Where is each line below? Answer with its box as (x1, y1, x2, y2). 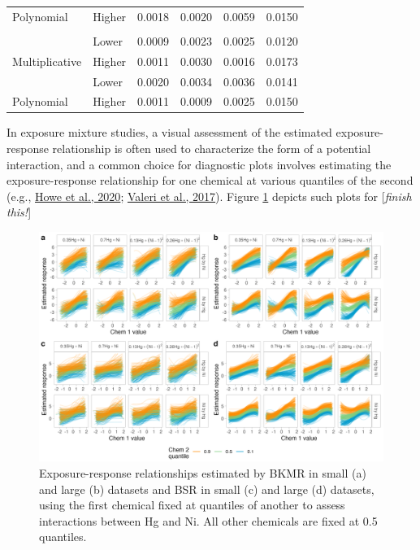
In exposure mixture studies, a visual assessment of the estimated (6, 124, 332, 141)
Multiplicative (12, 52, 82, 69)
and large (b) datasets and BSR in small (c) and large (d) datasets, (39, 480, 375, 497)
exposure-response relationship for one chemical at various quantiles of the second (6, 172, 414, 189)
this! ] (6, 203, 32, 220)
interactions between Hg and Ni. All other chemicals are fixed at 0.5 (39, 512, 378, 529)
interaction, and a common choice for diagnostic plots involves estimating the (6, 155, 392, 172)
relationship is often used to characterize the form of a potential (52, 140, 371, 157)
